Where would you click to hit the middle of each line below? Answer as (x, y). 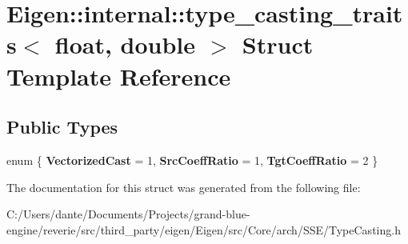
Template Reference (119, 76)
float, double (125, 44)
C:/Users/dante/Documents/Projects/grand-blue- (128, 214)
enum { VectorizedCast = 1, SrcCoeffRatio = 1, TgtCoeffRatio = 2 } (192, 160)
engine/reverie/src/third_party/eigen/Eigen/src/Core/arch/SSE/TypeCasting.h (204, 229)
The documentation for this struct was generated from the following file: (184, 187)
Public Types (62, 127)
